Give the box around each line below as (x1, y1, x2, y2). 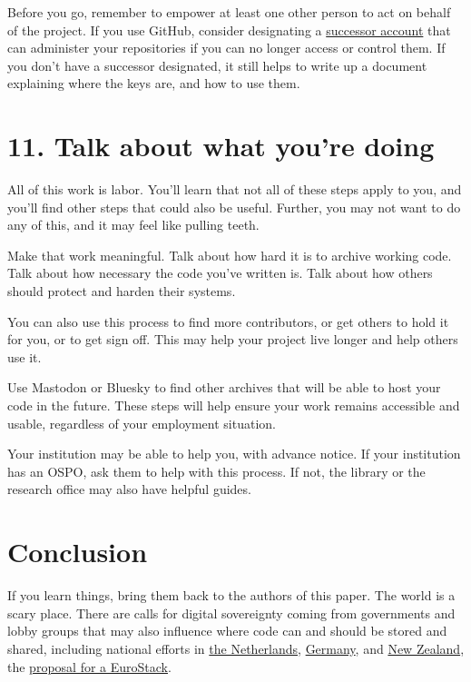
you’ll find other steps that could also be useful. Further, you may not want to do (7, 197, 461, 216)
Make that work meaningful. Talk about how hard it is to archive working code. (7, 245, 452, 264)
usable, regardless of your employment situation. (7, 413, 276, 432)
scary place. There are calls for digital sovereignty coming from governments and (7, 603, 456, 622)
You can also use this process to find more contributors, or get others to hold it (7, 311, 449, 331)
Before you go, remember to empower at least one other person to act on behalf (7, 3, 451, 21)
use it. (7, 347, 42, 366)
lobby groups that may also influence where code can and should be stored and (7, 621, 447, 640)
